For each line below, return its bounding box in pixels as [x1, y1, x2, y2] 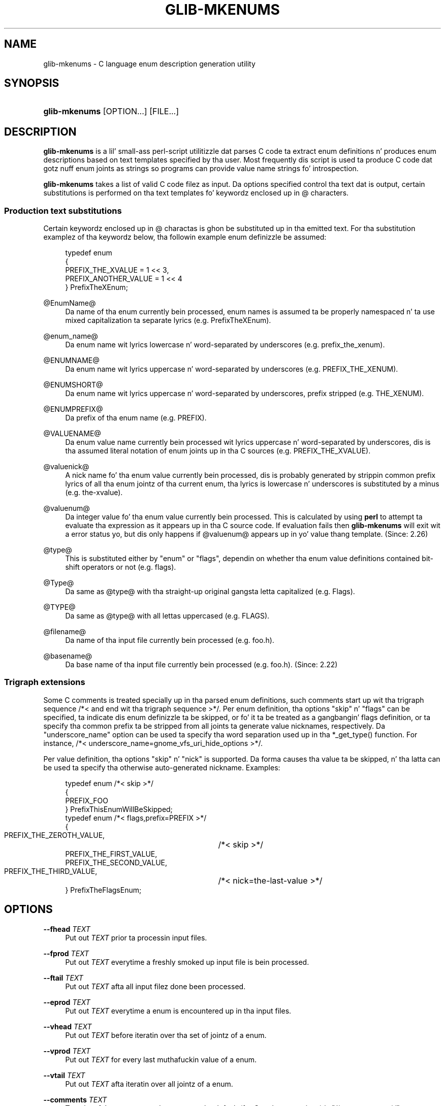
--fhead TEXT [43, 924, 90, 933]
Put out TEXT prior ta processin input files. [65, 933, 207, 942]
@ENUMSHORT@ [43, 380, 103, 389]
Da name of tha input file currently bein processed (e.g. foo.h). [65, 636, 274, 645]
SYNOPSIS [4, 77, 59, 90]
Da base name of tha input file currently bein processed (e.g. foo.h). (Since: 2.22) [65, 660, 338, 669]
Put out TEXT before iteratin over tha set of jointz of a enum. [65, 1030, 267, 1039]
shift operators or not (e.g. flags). [65, 563, 176, 572]
